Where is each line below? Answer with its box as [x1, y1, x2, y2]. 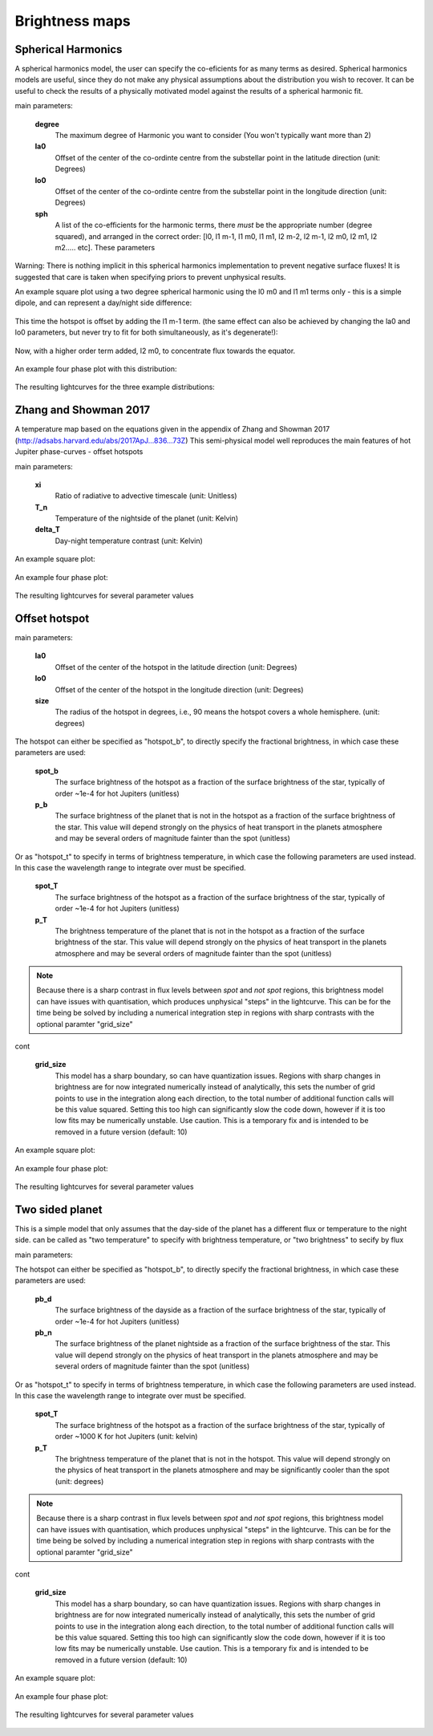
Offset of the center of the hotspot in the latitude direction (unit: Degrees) [55, 662, 297, 671]
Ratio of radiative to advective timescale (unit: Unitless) [55, 491, 237, 501]
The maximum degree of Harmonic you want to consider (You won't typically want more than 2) [55, 131, 372, 140]
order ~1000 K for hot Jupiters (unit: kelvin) [55, 1432, 198, 1442]
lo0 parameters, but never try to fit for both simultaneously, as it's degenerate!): [14, 327, 278, 337]
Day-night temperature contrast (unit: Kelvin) [55, 536, 204, 546]
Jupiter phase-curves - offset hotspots [14, 447, 144, 456]
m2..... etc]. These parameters [55, 242, 156, 252]
